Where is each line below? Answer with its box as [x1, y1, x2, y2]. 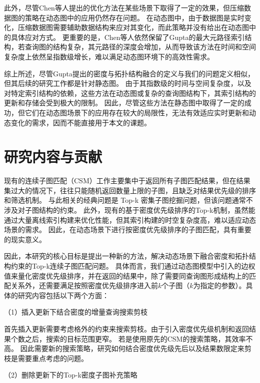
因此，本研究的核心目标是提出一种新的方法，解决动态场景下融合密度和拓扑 [4, 251, 249, 261]
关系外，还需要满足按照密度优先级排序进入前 [10, 280, 158, 291]
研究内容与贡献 [4, 146, 102, 167]
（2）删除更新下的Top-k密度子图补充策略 [4, 370, 137, 380]
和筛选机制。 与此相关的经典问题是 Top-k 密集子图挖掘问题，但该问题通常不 [4, 195, 253, 205]
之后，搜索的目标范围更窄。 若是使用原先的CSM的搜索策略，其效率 [24, 333, 246, 344]
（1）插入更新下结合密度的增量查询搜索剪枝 [4, 307, 147, 317]
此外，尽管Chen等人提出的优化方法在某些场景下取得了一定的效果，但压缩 [4, 2, 244, 12]
